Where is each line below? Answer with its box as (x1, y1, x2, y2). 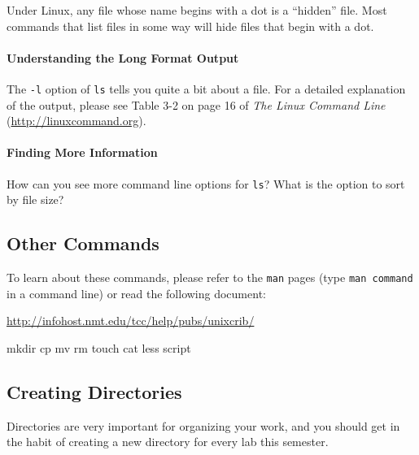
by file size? (7, 191, 64, 208)
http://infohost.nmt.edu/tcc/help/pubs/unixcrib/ (7, 312, 255, 329)
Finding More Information (7, 144, 158, 161)
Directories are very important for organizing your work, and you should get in (7, 417, 400, 434)
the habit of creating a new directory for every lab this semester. (7, 433, 329, 450)
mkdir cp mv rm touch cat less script (7, 339, 191, 356)
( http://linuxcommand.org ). (7, 112, 146, 129)
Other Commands (7, 231, 159, 256)
